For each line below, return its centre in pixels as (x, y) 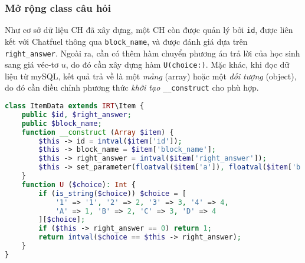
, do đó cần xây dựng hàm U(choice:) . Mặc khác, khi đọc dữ (178, 64)
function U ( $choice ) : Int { (79, 184)
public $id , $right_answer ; (76, 114)
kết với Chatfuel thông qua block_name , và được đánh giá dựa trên (126, 41)
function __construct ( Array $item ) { (98, 132)
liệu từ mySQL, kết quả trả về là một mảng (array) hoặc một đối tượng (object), (151, 76)
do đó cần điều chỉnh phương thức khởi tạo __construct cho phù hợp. (132, 87)
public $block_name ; (62, 123)
